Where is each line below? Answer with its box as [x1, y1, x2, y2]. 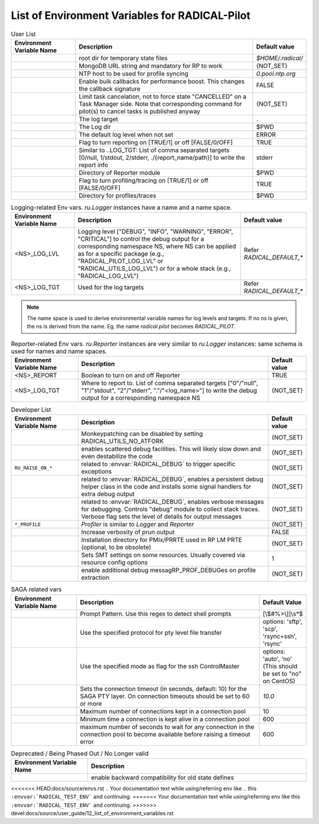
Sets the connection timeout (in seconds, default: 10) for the [80, 684, 248, 693]
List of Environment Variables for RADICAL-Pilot [11, 9, 251, 22]
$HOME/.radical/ [256, 54, 304, 62]
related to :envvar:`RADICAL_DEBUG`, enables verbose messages [81, 497, 264, 506]
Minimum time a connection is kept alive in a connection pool [80, 715, 250, 723]
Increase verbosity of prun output [81, 528, 175, 537]
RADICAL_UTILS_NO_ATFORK [81, 437, 164, 445]
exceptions [81, 467, 112, 476]
